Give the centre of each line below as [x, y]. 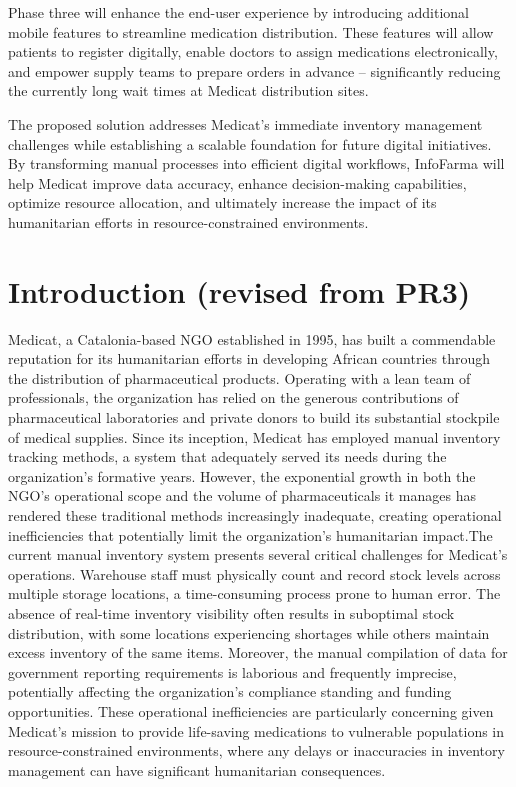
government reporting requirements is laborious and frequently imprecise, [232, 671]
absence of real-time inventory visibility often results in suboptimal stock [231, 612]
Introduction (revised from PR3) [239, 290]
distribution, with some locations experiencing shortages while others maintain [249, 632]
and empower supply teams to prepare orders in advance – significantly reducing [254, 70]
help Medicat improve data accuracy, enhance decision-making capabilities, [237, 182]
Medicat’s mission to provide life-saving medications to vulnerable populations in [256, 730]
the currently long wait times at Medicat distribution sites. [188, 90]
